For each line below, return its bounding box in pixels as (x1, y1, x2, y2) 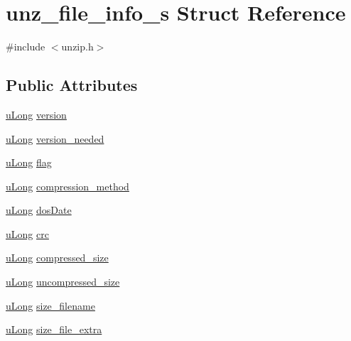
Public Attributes (6, 74, 138, 96)
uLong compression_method (6, 178, 129, 193)
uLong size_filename (6, 298, 95, 313)
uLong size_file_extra (6, 322, 102, 337)
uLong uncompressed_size (6, 274, 120, 289)
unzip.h (61, 39, 94, 54)
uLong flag (6, 155, 52, 170)
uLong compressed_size (6, 250, 109, 265)
